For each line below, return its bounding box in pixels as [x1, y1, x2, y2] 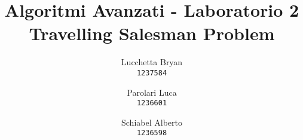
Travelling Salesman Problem [29, 21, 275, 45]
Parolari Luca [127, 86, 177, 98]
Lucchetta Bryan [121, 56, 183, 68]
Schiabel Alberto [121, 115, 182, 128]
